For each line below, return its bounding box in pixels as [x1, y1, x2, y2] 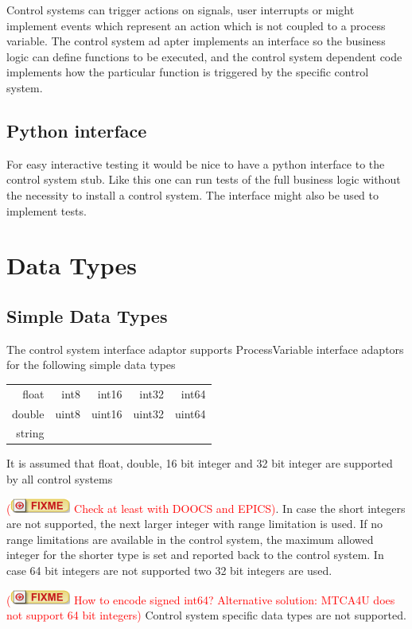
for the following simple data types [6, 356, 176, 373]
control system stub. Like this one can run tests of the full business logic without [6, 171, 401, 188]
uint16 [91, 405, 122, 421]
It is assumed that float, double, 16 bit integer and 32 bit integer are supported [6, 455, 393, 472]
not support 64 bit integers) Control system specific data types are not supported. [6, 607, 406, 623]
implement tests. [6, 202, 87, 219]
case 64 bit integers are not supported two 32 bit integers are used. [6, 562, 332, 578]
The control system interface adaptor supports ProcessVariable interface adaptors [6, 340, 404, 357]
